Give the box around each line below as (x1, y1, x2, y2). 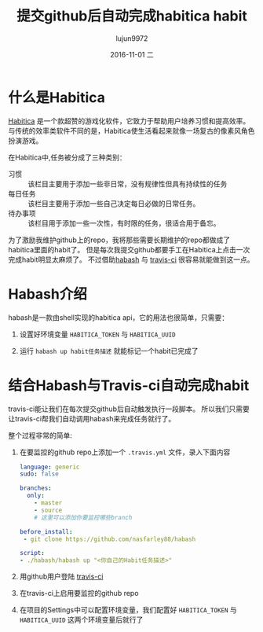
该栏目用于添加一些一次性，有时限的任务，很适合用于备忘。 (27, 218, 221, 228)
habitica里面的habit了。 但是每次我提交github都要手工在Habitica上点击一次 (8, 244, 250, 254)
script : (19, 549, 45, 557)
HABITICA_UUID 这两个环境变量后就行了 (19, 615, 144, 625)
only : (27, 492, 45, 500)
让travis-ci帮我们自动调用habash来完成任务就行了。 (8, 413, 176, 423)
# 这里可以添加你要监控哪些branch (34, 513, 133, 521)
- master (34, 499, 63, 507)
